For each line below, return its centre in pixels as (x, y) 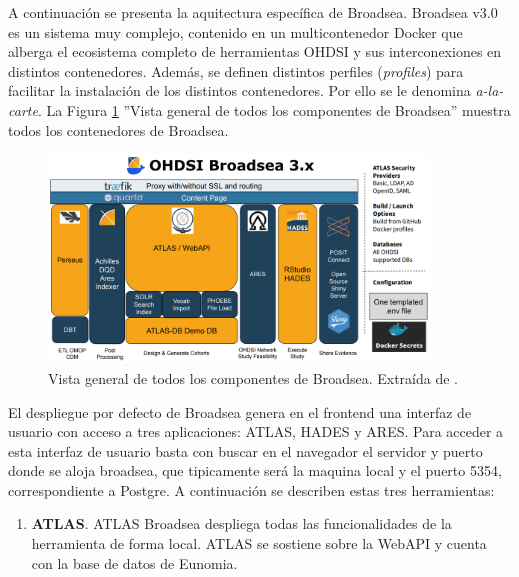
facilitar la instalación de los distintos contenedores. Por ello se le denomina (239, 90)
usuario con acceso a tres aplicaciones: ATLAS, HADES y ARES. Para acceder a (256, 431)
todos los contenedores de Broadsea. (118, 129)
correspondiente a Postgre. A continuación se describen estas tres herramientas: (251, 489)
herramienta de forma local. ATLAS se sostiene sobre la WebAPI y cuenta (259, 543)
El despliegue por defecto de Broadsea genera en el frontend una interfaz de (240, 411)
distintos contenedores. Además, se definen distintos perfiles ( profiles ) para (236, 70)
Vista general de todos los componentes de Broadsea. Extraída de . (253, 377)
